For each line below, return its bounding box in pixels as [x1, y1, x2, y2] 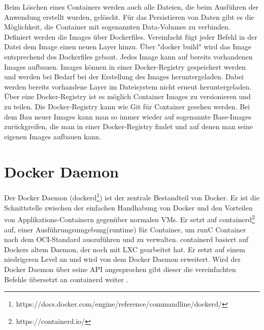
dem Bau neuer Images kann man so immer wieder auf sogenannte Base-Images [4, 111, 252, 122]
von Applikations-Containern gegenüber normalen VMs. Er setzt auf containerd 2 [4, 213, 255, 224]
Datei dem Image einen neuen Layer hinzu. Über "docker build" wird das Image [4, 41, 252, 52]
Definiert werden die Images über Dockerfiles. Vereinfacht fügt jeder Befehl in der [4, 31, 257, 42]
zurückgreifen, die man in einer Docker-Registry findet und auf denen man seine [4, 121, 253, 132]
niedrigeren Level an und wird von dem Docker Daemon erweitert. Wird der [4, 254, 241, 264]
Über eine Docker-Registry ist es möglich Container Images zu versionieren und [4, 91, 251, 102]
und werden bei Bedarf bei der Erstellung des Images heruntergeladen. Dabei [4, 71, 244, 82]
